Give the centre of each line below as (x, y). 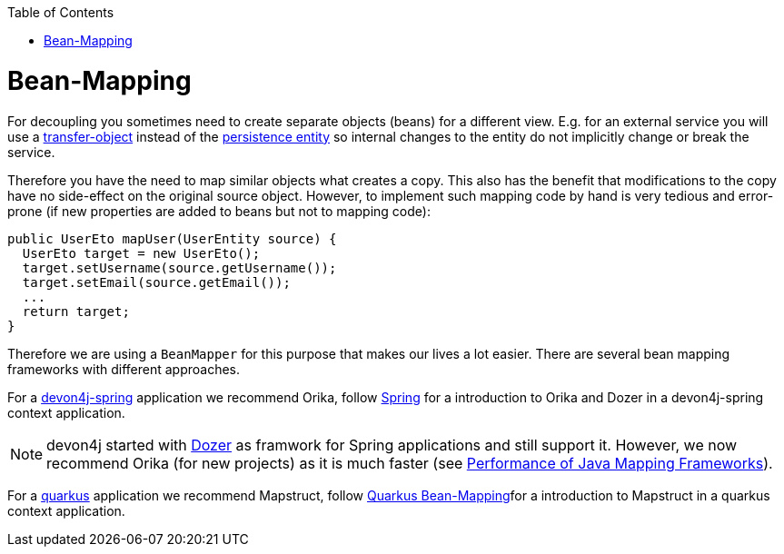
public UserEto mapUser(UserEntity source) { (172, 238)
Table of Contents (61, 12)
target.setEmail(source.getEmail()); (156, 282)
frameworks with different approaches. (124, 369)
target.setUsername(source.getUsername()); (179, 267)
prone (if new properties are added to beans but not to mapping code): (219, 211)
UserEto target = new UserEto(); (141, 253)
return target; (76, 311)
